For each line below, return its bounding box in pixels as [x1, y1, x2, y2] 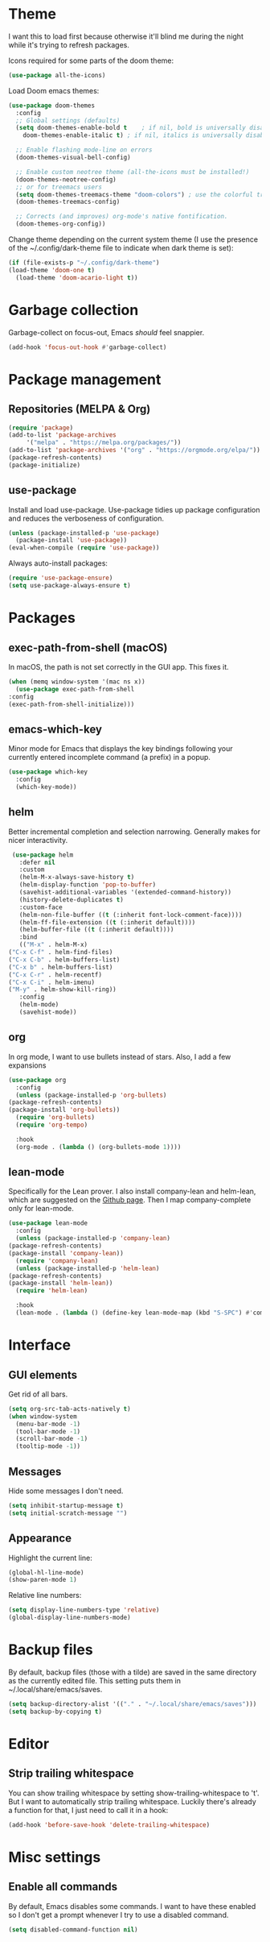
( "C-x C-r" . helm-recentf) [8, 970, 103, 979]
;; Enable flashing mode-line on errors [15, 146, 153, 154]
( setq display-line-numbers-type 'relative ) [8, 1606, 160, 1614]
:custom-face [18, 903, 63, 911]
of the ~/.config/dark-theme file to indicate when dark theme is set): [8, 243, 234, 253]
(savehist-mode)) [18, 1008, 78, 1016]
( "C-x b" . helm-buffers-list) [8, 963, 113, 971]
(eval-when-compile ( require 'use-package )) [8, 544, 160, 552]
